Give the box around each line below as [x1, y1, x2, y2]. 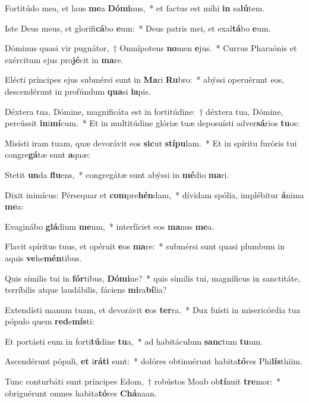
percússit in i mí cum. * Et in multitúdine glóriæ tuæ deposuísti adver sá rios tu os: [5, 117, 299, 129]
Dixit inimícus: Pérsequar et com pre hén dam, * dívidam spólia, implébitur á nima [5, 188, 304, 201]
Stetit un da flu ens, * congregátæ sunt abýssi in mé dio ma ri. [5, 168, 229, 180]
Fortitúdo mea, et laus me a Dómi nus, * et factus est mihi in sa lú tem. [5, 2, 265, 14]
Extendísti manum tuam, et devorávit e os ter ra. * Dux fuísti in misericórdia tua [5, 303, 301, 315]
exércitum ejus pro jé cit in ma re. [5, 53, 124, 65]
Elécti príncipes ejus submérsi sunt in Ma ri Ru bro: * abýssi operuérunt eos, [5, 73, 284, 86]
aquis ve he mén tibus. [5, 251, 82, 264]
